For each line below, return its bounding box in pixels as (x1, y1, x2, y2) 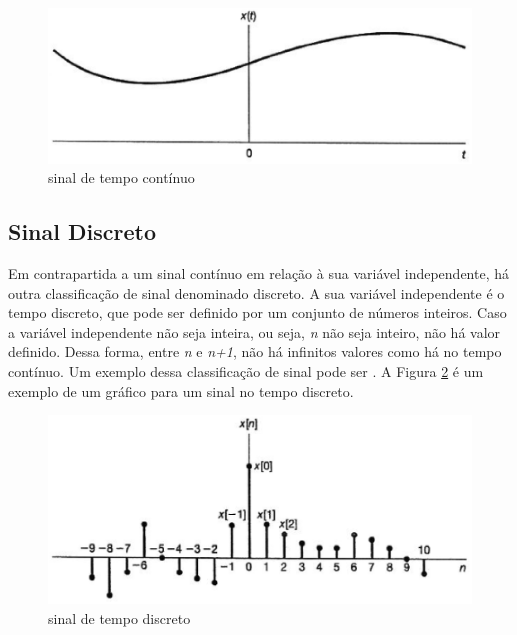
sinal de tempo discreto (48, 608, 191, 629)
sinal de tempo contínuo (48, 167, 195, 188)
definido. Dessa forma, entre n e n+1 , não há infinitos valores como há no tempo (8, 341, 502, 362)
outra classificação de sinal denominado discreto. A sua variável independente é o (8, 282, 505, 303)
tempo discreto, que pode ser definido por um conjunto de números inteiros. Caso (8, 302, 507, 323)
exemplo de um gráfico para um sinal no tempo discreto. (8, 380, 354, 401)
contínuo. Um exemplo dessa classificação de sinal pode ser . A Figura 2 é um (8, 361, 484, 382)
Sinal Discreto (8, 216, 156, 247)
